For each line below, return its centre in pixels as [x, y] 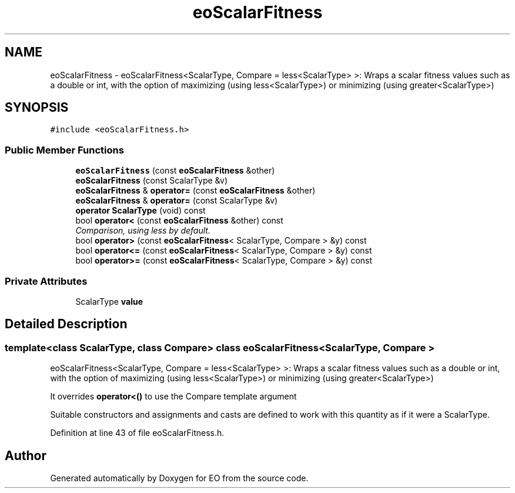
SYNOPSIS [37, 108]
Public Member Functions [64, 150]
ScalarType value [109, 301]
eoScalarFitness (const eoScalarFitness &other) [175, 171]
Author [26, 455]
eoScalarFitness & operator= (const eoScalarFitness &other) [195, 191]
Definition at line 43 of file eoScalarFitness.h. [137, 433]
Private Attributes [46, 281]
